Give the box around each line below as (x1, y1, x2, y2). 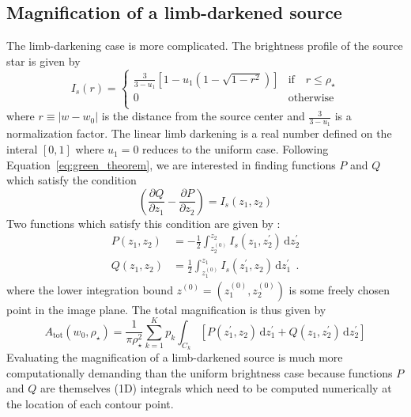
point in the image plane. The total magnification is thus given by (6, 301, 326, 317)
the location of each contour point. (6, 395, 174, 411)
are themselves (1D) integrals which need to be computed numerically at (40, 380, 392, 396)
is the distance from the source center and (101, 108, 305, 124)
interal (6, 141, 38, 157)
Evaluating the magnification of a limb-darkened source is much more (6, 349, 343, 366)
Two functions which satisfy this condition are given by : (6, 214, 281, 231)
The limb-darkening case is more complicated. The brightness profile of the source (6, 37, 403, 54)
